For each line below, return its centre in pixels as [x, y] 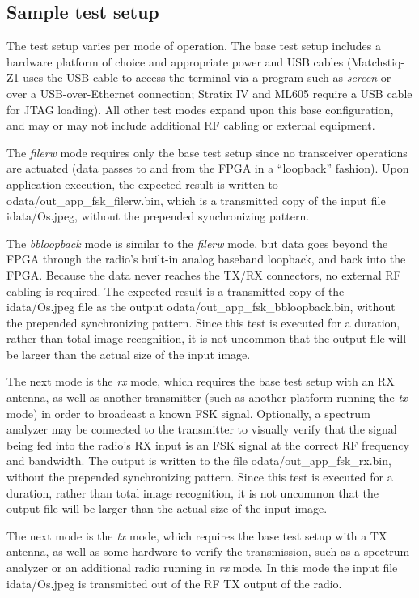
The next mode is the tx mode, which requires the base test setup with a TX [197, 535]
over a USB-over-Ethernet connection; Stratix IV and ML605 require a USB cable [209, 93]
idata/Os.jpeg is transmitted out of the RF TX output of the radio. [174, 583]
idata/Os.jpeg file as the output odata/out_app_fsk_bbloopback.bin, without [201, 307]
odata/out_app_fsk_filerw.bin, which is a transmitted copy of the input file [196, 200]
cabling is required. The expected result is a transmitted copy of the [176, 290]
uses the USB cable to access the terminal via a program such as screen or [207, 77]
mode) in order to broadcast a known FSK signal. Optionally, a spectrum [188, 413]
